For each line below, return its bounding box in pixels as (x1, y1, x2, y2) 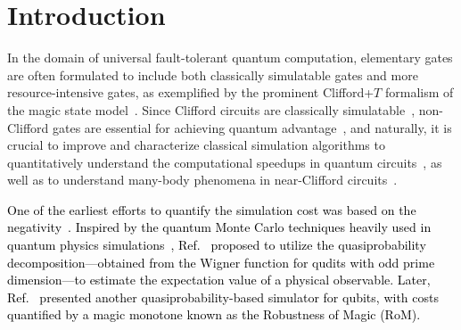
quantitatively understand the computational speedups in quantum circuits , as (7, 153, 442, 171)
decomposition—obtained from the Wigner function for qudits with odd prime (7, 252, 435, 271)
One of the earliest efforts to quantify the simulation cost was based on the (7, 200, 416, 219)
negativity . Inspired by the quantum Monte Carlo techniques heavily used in (7, 218, 432, 236)
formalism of (384, 83, 454, 102)
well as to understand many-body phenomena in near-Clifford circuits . (7, 170, 398, 189)
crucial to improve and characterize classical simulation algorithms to (7, 136, 385, 154)
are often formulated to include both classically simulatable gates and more (7, 65, 418, 84)
